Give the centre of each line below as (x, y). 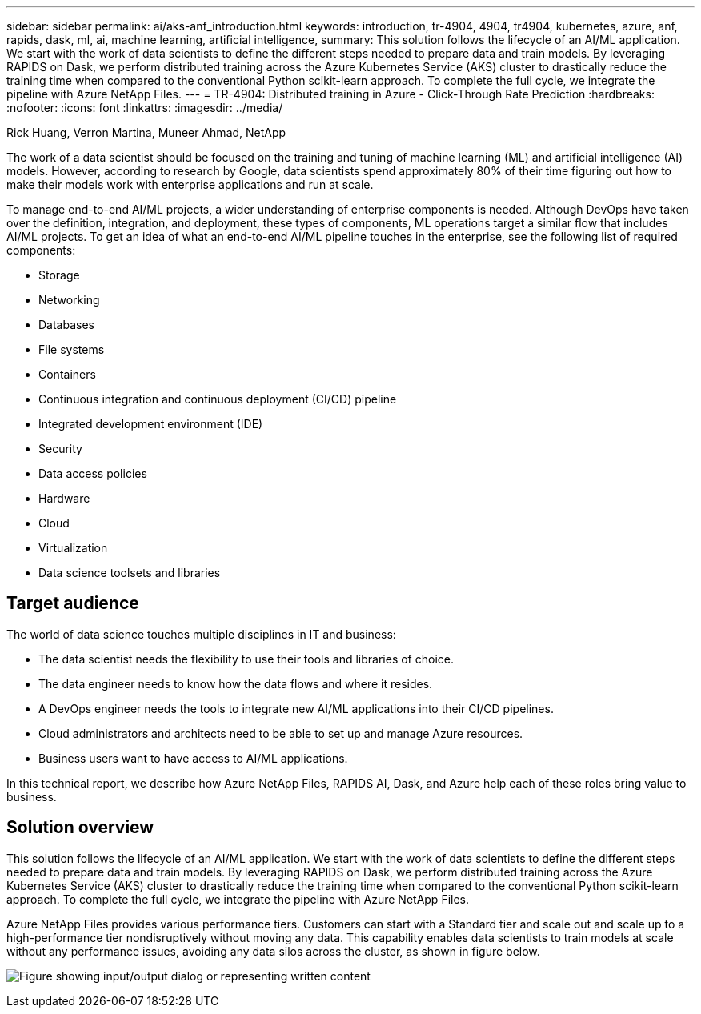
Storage (59, 275)
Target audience (73, 603)
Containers (67, 374)
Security (60, 449)
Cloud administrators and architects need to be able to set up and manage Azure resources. (281, 733)
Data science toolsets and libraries (130, 573)
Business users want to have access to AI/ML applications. (193, 758)
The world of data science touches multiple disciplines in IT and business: (201, 634)
